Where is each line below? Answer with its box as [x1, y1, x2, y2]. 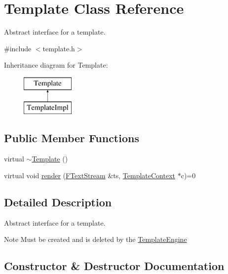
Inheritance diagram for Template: [4, 60, 108, 70]
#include [4, 43, 32, 53]
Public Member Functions [4, 130, 139, 146]
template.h [42, 43, 75, 53]
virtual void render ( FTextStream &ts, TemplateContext [4, 170, 175, 180]
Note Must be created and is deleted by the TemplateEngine [4, 234, 187, 244]
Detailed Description [4, 194, 112, 209]
